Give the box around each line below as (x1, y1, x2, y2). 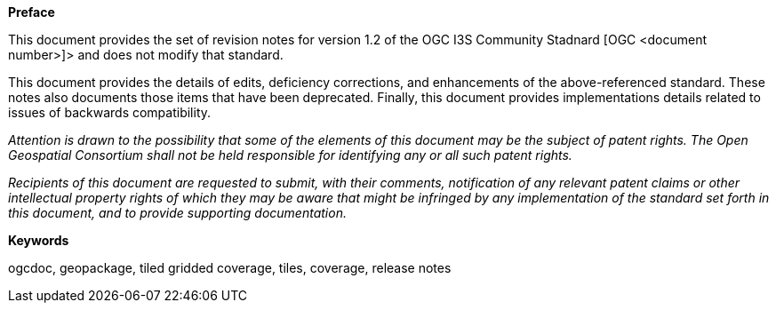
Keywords (8, 233, 69, 248)
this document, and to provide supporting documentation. (8, 205, 347, 220)
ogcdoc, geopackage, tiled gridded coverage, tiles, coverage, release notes (8, 260, 452, 275)
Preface (8, 4, 55, 20)
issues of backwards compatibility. (8, 105, 212, 120)
